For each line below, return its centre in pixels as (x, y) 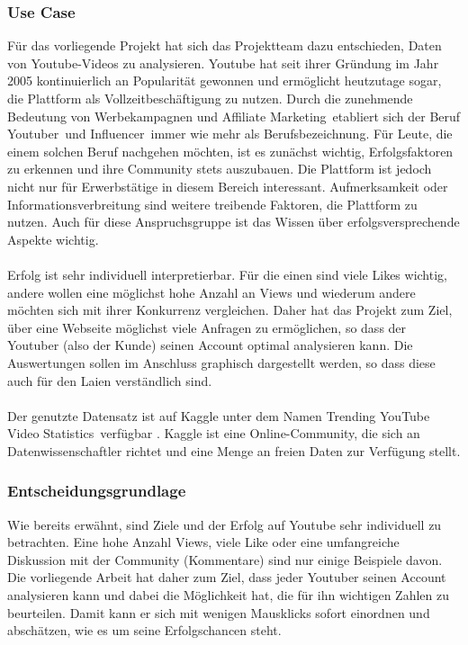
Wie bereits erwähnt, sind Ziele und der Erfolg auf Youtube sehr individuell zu (225, 524)
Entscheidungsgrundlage (97, 491)
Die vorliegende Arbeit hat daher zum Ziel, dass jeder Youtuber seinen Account (227, 577)
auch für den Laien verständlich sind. (110, 380)
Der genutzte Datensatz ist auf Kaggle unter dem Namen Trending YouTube (219, 415)
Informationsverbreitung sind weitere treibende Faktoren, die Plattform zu (212, 204)
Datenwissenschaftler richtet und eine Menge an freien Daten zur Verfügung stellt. (234, 450)
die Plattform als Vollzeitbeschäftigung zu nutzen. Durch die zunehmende (210, 98)
